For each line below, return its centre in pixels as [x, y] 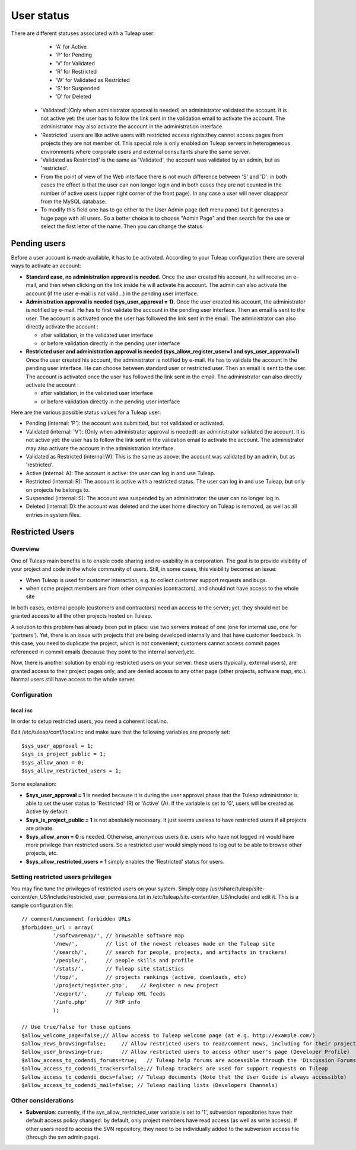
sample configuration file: [42, 905]
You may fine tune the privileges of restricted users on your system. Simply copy [110, 889]
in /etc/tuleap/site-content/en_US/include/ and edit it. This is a [223, 897]
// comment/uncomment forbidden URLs [77, 919]
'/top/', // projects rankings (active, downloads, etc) [150, 977]
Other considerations [42, 1100]
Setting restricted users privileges [61, 877]
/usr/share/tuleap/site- [237, 889]
